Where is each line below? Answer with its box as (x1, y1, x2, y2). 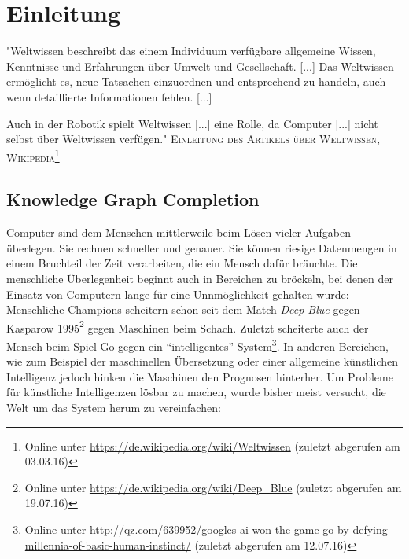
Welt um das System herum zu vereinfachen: (6, 399, 221, 415)
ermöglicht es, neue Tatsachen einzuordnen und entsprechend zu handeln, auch (6, 73, 386, 90)
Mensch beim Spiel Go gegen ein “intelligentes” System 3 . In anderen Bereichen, (6, 335, 389, 354)
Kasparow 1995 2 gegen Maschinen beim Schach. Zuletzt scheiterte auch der (6, 317, 369, 336)
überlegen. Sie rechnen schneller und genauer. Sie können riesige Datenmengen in (6, 239, 397, 256)
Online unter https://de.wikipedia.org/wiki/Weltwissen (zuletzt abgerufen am (24, 437, 400, 454)
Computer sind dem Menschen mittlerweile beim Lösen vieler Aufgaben (6, 224, 352, 241)
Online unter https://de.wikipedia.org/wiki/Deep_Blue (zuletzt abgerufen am (24, 479, 402, 495)
